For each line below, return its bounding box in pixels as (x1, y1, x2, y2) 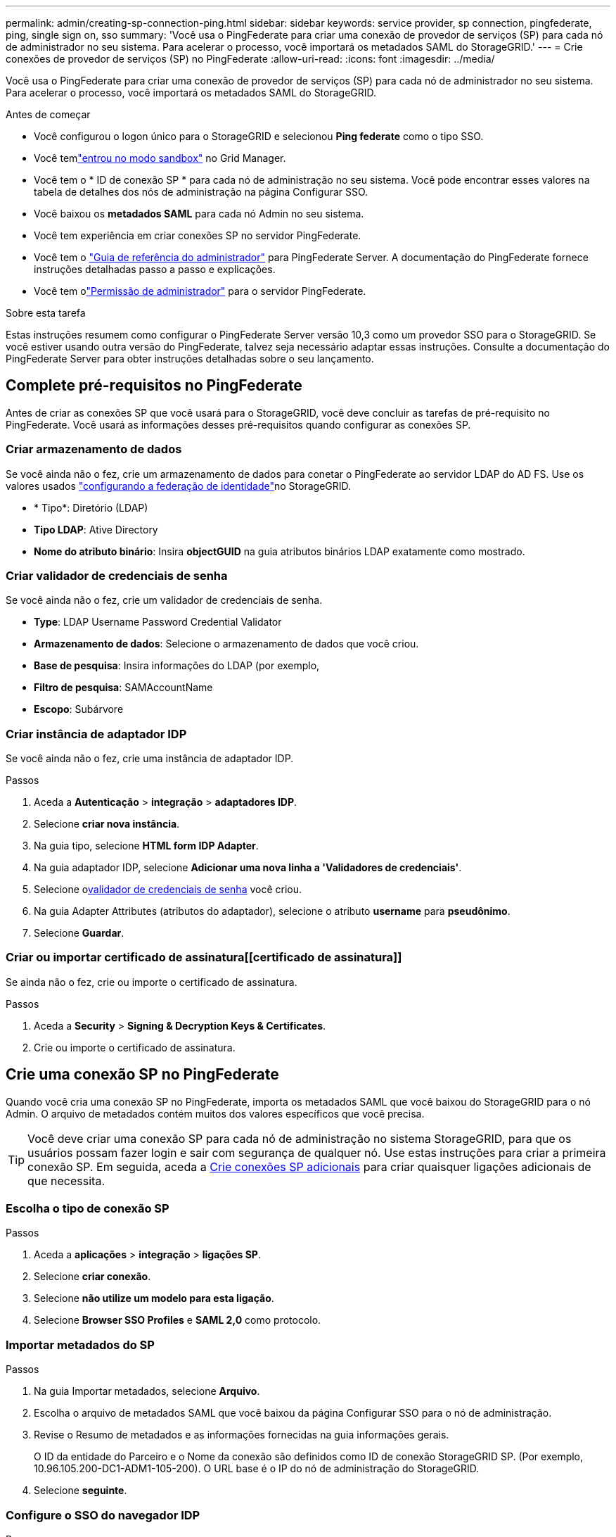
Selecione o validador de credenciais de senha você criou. (34, 883, 302, 896)
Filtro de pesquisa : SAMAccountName (34, 681, 213, 694)
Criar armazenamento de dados (6, 442, 182, 457)
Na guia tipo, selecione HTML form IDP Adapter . (34, 840, 259, 852)
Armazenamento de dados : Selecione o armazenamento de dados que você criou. (34, 638, 419, 650)
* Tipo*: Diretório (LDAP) (34, 501, 148, 514)
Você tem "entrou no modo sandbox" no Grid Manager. (34, 152, 286, 164)
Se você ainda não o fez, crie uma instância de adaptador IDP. (6, 752, 294, 765)
